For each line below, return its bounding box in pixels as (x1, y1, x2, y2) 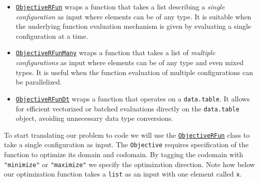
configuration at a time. (15, 30, 88, 41)
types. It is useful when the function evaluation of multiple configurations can (15, 67, 254, 77)
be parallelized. (15, 77, 62, 87)
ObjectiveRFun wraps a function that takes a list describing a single (15, 1, 225, 11)
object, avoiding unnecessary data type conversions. (15, 113, 174, 123)
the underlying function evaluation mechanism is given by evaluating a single (15, 21, 252, 31)
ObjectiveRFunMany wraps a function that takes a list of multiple (15, 47, 216, 58)
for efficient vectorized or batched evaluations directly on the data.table (15, 103, 240, 113)
